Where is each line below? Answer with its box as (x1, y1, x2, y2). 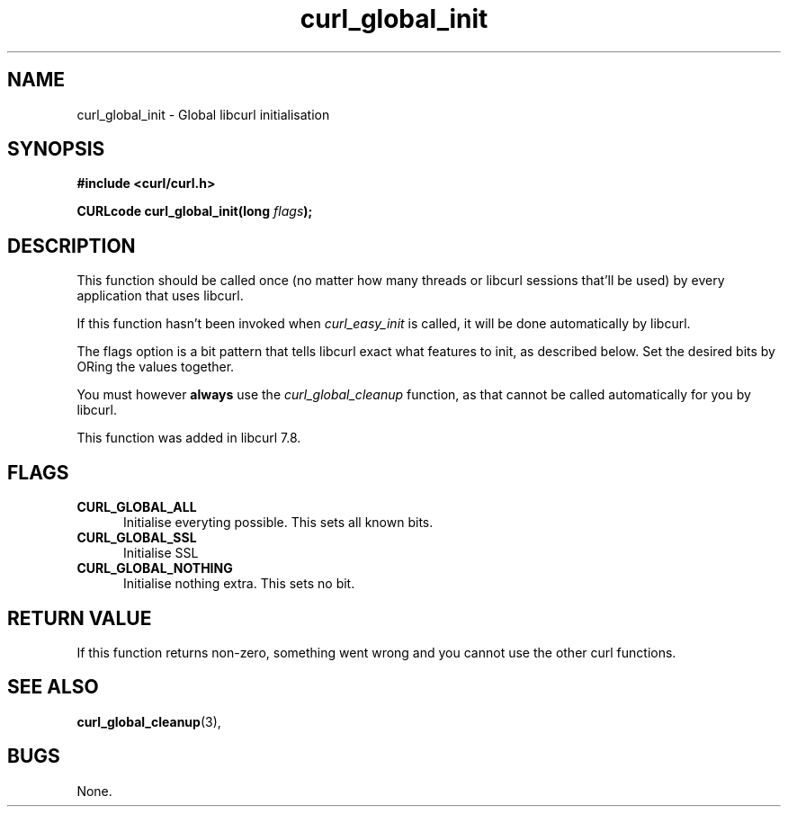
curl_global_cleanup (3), (76, 713, 221, 729)
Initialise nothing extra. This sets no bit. (123, 576, 355, 592)
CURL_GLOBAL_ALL (76, 499, 197, 515)
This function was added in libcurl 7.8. (76, 430, 301, 446)
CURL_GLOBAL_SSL (76, 530, 197, 546)
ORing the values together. (76, 359, 235, 375)
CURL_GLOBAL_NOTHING (76, 560, 233, 577)
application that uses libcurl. (76, 288, 244, 304)
